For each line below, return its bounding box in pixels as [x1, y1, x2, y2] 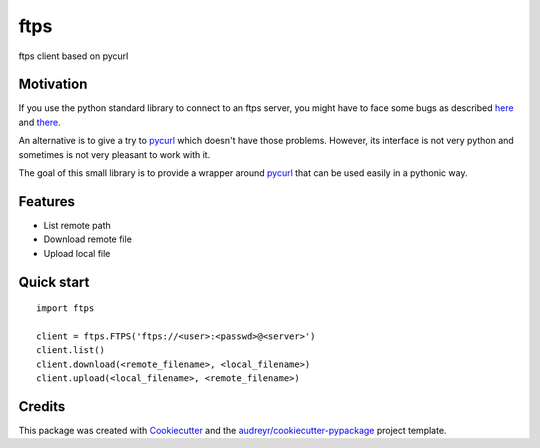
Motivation [18, 76, 88, 93]
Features [18, 193, 75, 210]
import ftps [36, 303, 95, 314]
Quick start [18, 273, 90, 290]
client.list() [36, 345, 105, 356]
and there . [18, 116, 61, 128]
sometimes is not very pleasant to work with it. [18, 148, 211, 160]
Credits [18, 398, 66, 415]
